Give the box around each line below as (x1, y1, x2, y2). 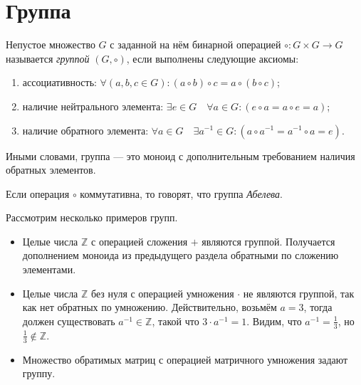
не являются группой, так (243, 285, 355, 300)
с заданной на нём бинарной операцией (110, 37, 281, 52)
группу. (22, 366, 56, 381)
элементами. (22, 262, 76, 277)
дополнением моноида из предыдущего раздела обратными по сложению (22, 248, 339, 263)
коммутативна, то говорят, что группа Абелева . (80, 186, 283, 201)
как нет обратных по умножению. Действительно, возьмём (22, 300, 277, 315)
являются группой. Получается (202, 233, 335, 248)
